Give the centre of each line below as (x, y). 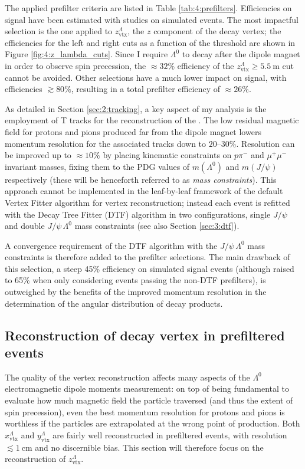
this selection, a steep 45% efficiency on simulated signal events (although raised (150, 268)
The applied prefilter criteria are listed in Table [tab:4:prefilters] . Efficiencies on (148, 8)
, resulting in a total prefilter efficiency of (145, 89)
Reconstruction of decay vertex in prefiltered (145, 335)
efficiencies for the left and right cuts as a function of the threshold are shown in (150, 42)
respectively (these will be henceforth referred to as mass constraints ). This (141, 179)
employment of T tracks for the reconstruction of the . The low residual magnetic (152, 120)
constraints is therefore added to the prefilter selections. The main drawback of (147, 257)
